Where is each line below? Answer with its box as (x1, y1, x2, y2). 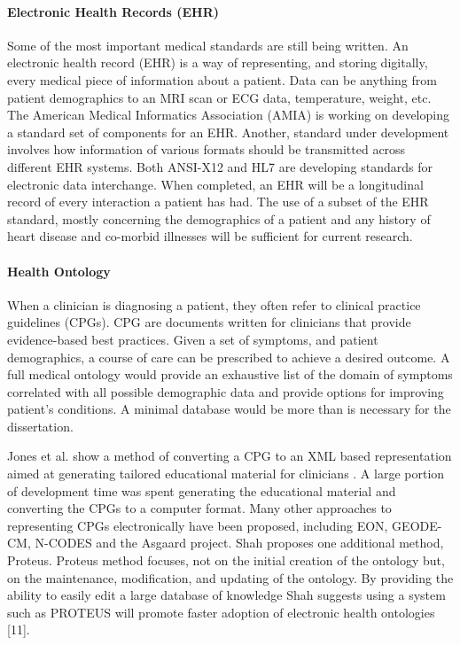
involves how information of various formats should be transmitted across (7, 140, 406, 159)
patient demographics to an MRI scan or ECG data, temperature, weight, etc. (7, 88, 432, 106)
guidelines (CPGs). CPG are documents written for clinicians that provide (7, 313, 411, 331)
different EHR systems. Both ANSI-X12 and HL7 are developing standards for (7, 157, 433, 175)
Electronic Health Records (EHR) (7, 2, 220, 20)
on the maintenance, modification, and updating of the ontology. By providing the (7, 568, 454, 587)
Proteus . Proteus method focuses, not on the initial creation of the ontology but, (7, 551, 445, 570)
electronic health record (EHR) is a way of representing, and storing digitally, (7, 53, 428, 72)
